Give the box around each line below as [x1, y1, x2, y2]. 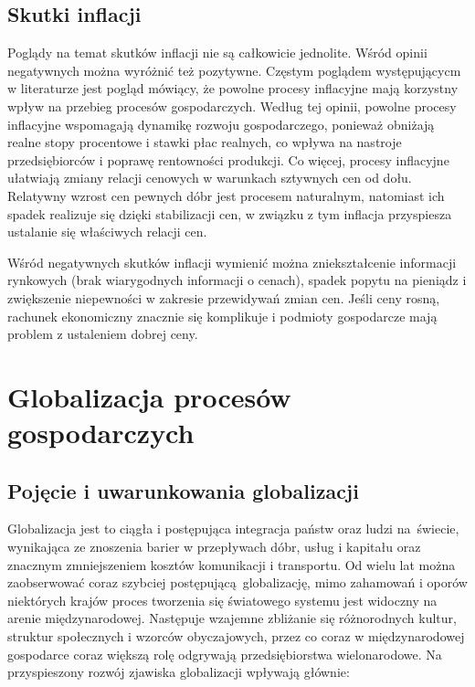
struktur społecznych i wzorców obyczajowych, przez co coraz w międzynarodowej [7, 627, 465, 646]
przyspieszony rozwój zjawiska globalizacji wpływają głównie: [7, 662, 350, 682]
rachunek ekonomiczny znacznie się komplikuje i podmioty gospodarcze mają [7, 306, 438, 325]
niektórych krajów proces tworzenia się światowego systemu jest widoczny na [7, 590, 438, 609]
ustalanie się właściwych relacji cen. [7, 222, 207, 241]
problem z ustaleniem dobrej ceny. [7, 324, 198, 343]
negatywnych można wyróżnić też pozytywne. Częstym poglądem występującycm [7, 60, 461, 79]
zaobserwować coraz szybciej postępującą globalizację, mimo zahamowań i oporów [7, 573, 468, 592]
